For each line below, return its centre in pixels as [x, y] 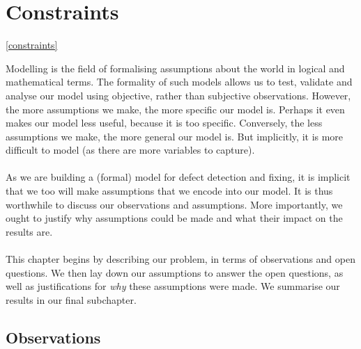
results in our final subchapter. [71, 299]
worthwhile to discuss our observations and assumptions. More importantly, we [174, 204]
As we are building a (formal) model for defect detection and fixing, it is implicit [178, 177]
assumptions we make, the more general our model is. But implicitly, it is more [175, 136]
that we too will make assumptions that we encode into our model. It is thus [169, 191]
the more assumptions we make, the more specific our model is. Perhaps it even [175, 109]
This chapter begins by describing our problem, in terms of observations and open [180, 259]
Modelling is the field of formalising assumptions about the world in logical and [175, 68]
